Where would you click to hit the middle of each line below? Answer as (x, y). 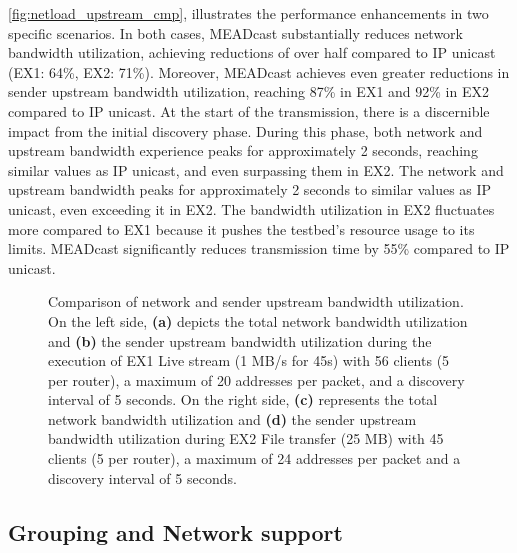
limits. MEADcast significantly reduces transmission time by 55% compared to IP (259, 248)
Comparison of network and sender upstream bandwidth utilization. (256, 301)
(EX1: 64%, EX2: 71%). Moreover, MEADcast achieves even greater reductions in (259, 71)
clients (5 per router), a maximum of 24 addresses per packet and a (254, 458)
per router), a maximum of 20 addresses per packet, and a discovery (256, 379)
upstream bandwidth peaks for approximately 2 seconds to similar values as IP (250, 189)
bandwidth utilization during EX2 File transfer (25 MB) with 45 (246, 438)
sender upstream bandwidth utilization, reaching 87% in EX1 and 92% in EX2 (248, 91)
